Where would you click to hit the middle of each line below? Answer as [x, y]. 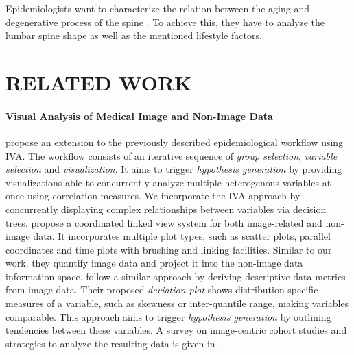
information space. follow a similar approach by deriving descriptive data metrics [176, 276]
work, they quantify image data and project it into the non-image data [154, 263]
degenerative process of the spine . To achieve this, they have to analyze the [165, 22]
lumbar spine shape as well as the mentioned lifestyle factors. [134, 35]
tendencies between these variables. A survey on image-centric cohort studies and [176, 330]
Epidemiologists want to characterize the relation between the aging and [158, 8]
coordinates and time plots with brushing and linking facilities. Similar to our [169, 249]
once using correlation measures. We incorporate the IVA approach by [153, 196]
